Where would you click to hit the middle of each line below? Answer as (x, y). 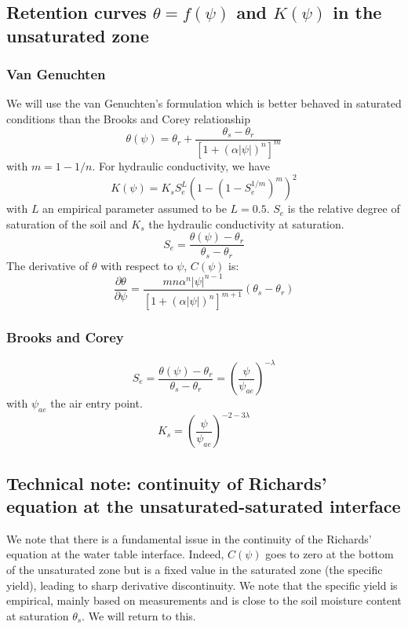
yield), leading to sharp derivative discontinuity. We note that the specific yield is (202, 585)
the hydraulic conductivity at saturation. (246, 223)
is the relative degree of (344, 208)
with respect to (137, 265)
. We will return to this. (139, 615)
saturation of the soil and (67, 223)
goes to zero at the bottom (330, 554)
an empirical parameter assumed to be (135, 208)
